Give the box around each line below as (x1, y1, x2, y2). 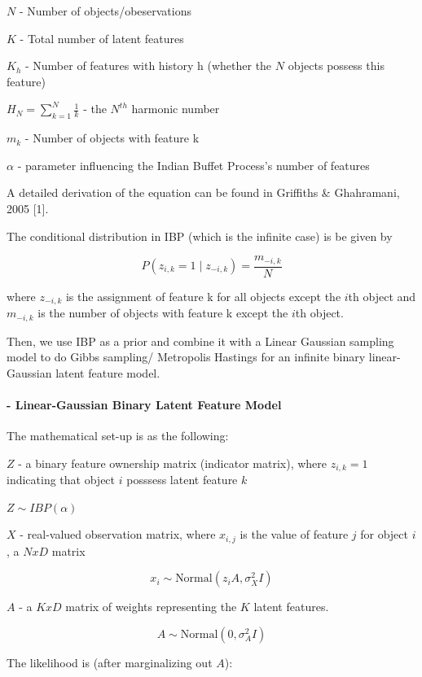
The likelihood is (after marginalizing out (7, 653, 213, 670)
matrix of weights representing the (65, 598, 237, 615)
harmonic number (131, 100, 220, 117)
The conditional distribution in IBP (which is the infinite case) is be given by (7, 227, 393, 244)
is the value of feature (240, 526, 349, 543)
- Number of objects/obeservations (19, 2, 191, 19)
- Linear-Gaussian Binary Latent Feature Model (7, 395, 282, 413)
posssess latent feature (126, 471, 238, 488)
